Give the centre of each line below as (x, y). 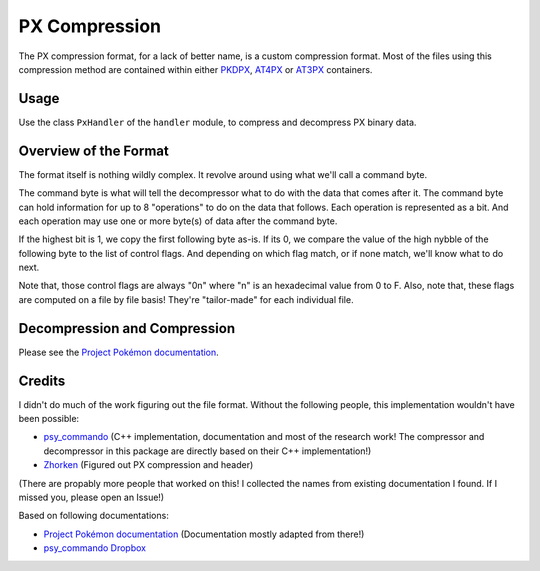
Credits (42, 380)
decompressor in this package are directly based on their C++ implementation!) (207, 451)
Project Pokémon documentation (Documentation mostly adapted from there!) (204, 534)
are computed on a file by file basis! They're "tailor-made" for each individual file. (186, 299)
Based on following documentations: (93, 516)
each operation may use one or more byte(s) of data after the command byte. (178, 221)
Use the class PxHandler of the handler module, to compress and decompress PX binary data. (217, 122)
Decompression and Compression (127, 328)
